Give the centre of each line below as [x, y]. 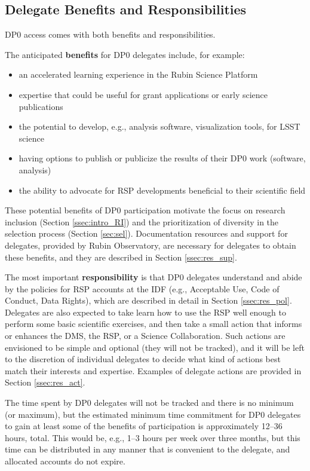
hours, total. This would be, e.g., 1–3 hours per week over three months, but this [153, 437]
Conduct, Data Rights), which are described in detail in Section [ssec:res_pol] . [148, 300]
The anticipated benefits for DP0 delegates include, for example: [125, 54]
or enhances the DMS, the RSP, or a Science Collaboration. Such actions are [145, 336]
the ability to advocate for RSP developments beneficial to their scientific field [162, 190]
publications [41, 106]
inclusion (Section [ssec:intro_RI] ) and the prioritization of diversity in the [142, 221]
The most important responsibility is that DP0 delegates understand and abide [154, 277]
